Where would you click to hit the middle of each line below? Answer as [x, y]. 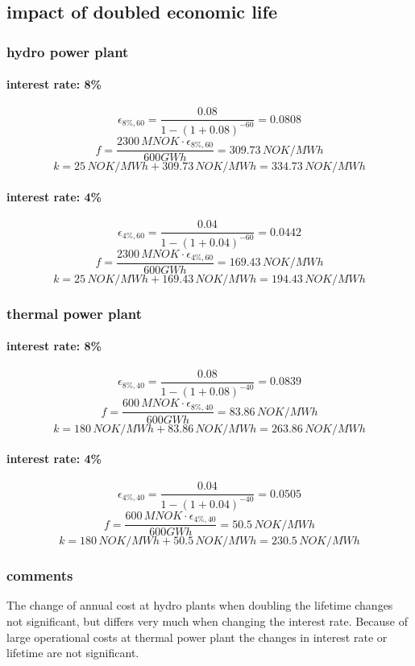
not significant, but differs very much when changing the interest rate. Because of [207, 621]
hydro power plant [68, 51]
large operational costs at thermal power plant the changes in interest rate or [197, 637]
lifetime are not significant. [73, 653]
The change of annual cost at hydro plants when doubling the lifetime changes [200, 605]
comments [40, 575]
